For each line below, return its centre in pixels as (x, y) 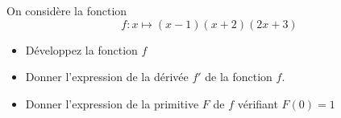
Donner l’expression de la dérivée (107, 77)
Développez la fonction (81, 49)
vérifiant (258, 103)
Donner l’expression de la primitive (112, 103)
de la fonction (239, 77)
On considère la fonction (67, 10)
